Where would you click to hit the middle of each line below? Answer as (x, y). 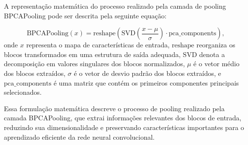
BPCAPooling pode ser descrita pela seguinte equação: (85, 15)
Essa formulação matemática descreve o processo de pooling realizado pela (114, 108)
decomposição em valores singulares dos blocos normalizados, (94, 64)
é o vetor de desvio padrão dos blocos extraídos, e (147, 73)
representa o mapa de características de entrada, (98, 45)
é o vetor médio (217, 64)
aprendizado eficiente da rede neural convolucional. (79, 137)
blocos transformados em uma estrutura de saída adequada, (92, 54)
